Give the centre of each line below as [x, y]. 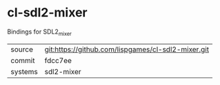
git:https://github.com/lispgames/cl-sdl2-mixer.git [127, 49]
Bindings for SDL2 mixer [40, 32]
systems [24, 71]
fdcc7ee [58, 60]
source [22, 49]
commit [23, 60]
